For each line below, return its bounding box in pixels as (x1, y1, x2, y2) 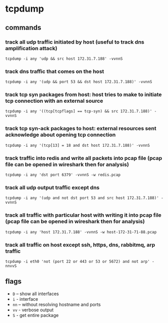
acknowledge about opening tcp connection (5, 131, 116, 138)
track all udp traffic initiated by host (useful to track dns (5, 38, 145, 46)
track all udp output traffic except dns (5, 184, 100, 191)
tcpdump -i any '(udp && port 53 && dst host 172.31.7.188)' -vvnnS (5, 79, 152, 85)
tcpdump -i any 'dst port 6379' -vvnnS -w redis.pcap (5, 173, 121, 178)
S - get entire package (12, 312, 59, 318)
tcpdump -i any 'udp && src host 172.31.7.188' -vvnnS (5, 56, 123, 61)
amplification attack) (5, 45, 58, 52)
